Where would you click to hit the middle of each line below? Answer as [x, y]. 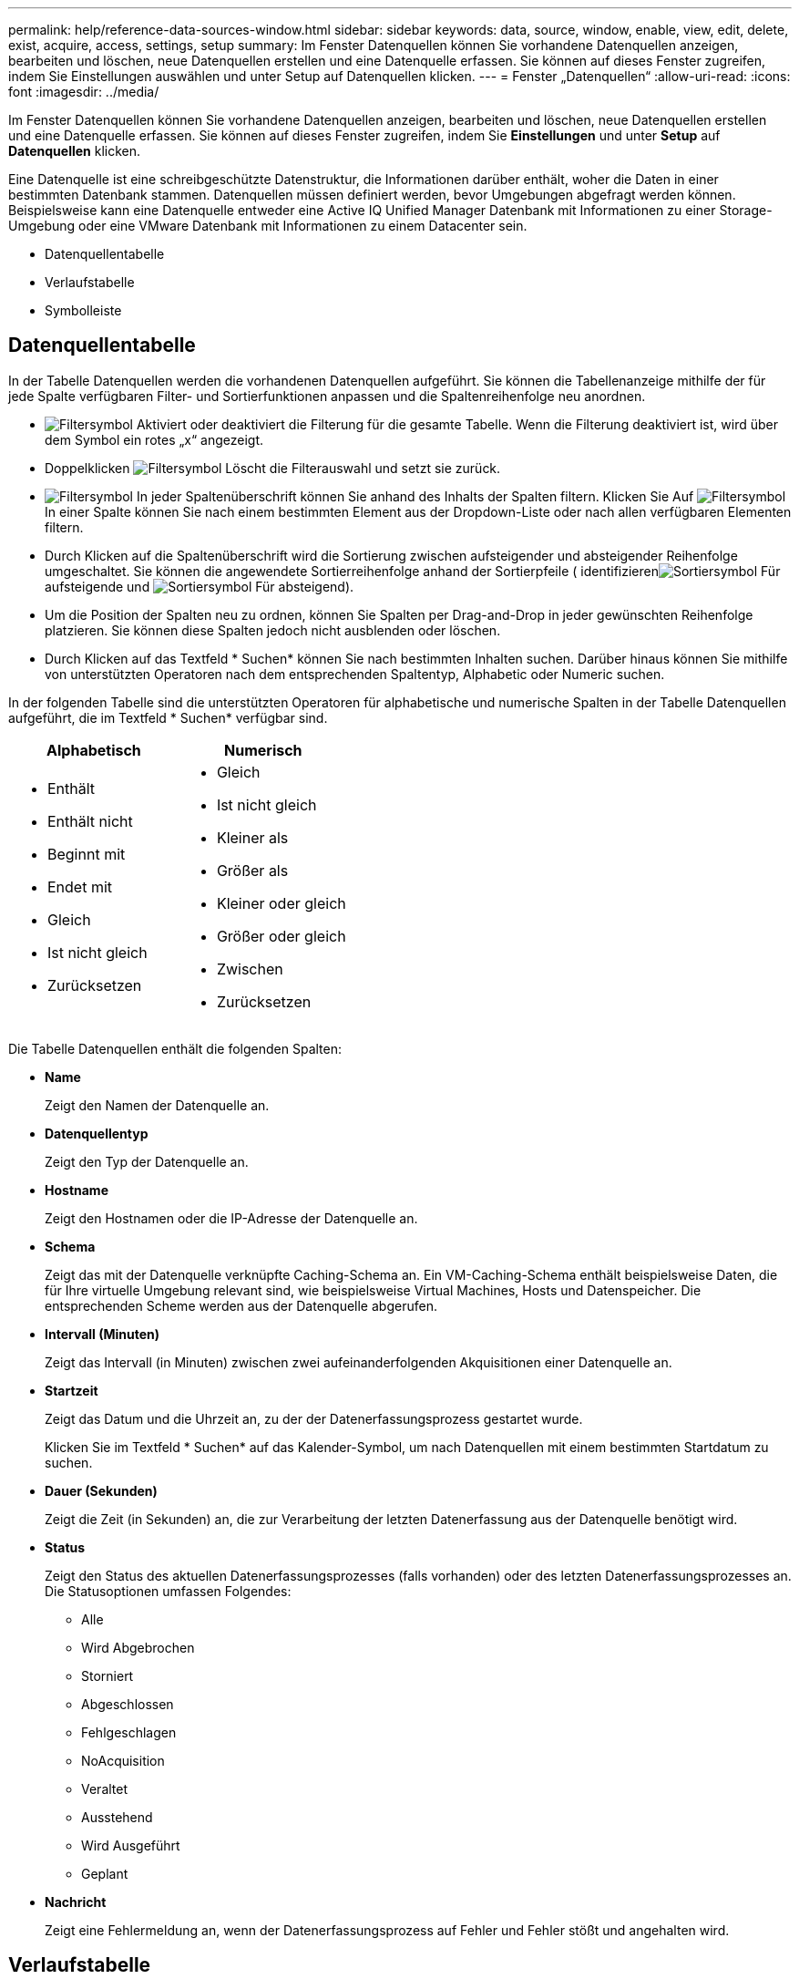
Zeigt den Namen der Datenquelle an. [157, 1105]
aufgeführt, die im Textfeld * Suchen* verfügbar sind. [168, 717]
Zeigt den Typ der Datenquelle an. [147, 1161]
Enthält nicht [90, 821]
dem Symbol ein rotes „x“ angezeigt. [154, 439]
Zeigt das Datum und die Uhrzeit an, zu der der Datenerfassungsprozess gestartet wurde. [314, 1418]
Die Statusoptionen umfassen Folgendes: [168, 1591]
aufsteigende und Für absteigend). [200, 586]
